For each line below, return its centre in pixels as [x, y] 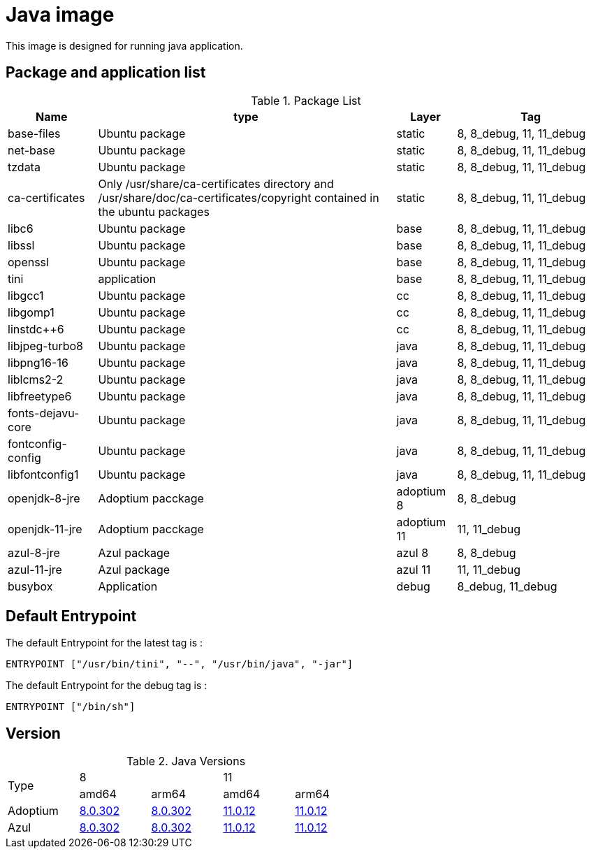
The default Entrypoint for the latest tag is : [104, 643]
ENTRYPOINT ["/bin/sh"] [71, 707]
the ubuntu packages [154, 211]
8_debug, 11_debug [507, 586]
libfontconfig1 [43, 474]
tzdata [24, 167]
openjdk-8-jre [44, 498]
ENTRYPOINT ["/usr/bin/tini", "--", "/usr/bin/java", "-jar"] [180, 664]
